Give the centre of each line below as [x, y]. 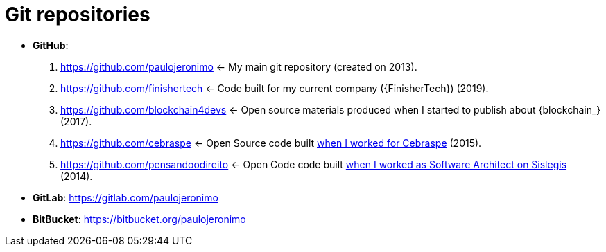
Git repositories [78, 15]
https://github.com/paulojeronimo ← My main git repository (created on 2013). [239, 66]
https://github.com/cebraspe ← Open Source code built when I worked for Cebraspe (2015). [271, 143]
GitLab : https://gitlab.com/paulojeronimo [125, 197]
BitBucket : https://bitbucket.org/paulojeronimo [139, 219]
